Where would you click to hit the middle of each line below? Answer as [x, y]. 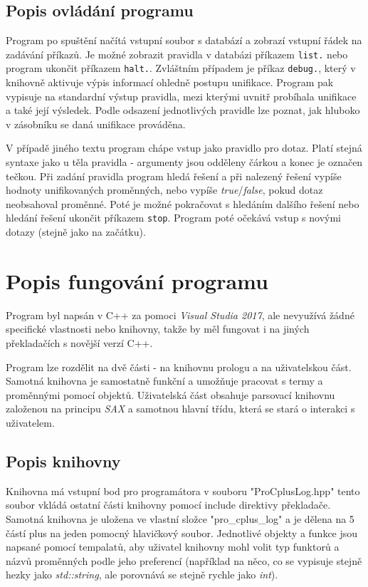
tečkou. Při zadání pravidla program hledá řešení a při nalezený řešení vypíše [174, 176]
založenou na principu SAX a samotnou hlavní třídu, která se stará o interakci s [180, 409]
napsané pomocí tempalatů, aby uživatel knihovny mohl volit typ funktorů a [173, 547]
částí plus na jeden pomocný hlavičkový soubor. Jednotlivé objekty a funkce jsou [182, 533]
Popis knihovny [63, 461]
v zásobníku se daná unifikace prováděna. [96, 124]
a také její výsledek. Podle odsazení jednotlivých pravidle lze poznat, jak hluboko [183, 110]
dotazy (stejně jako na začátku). [76, 232]
